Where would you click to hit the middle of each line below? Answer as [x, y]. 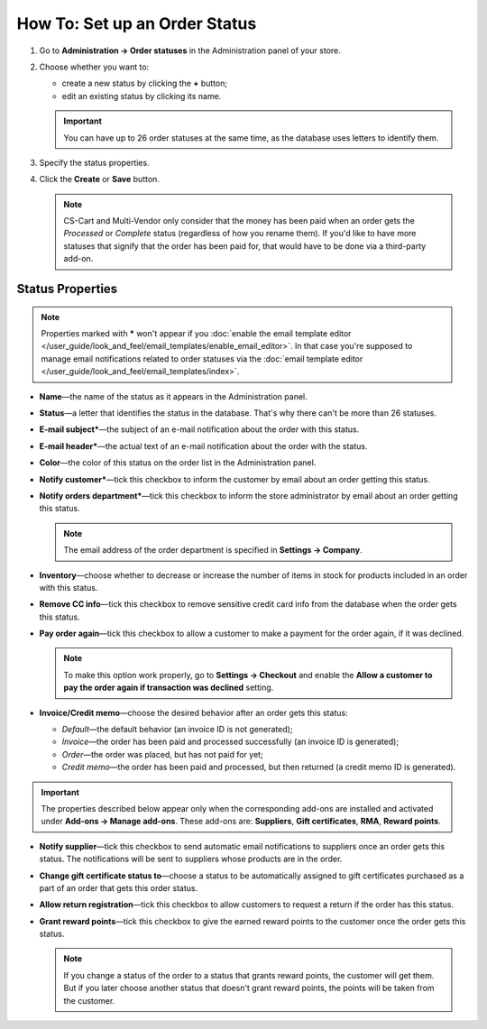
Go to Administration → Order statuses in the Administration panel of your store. [190, 51]
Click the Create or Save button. [99, 179]
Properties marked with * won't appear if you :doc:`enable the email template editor [196, 334]
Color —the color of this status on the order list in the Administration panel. [178, 463]
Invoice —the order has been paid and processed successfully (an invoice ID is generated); [230, 742]
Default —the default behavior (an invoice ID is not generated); [177, 730]
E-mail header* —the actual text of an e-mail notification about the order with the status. [204, 446]
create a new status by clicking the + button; [145, 83]
